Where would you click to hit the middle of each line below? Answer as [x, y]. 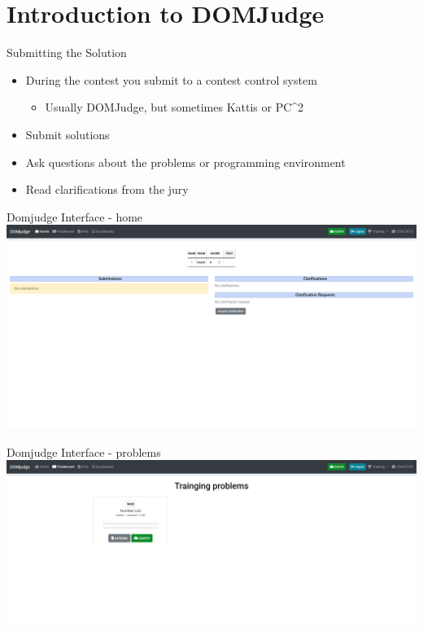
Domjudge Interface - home [75, 216]
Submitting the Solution [67, 53]
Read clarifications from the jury [107, 189]
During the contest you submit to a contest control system [171, 79]
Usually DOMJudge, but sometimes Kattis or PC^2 [174, 107]
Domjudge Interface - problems [84, 451]
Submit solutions [68, 134]
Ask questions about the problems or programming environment [185, 162]
